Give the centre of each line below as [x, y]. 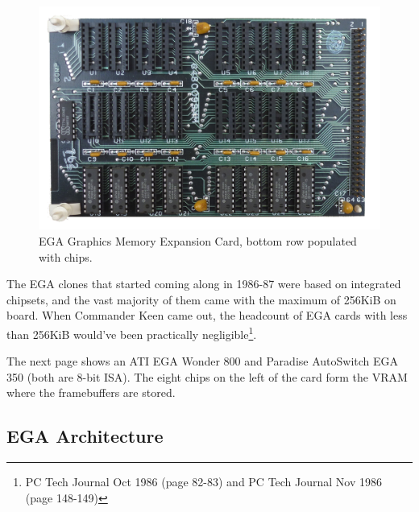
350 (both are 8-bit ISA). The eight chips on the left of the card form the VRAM [207, 376]
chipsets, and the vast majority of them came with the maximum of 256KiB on [201, 299]
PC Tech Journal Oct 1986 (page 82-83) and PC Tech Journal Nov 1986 [204, 482]
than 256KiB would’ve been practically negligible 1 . [132, 332]
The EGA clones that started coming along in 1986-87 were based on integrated [204, 284]
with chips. [66, 256]
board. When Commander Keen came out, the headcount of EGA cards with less [207, 315]
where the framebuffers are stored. [91, 392]
